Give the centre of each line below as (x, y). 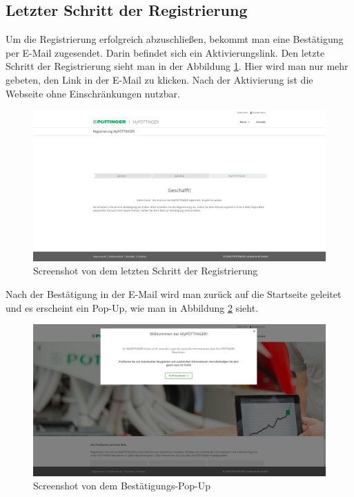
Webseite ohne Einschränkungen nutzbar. (93, 93)
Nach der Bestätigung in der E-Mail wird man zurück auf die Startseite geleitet (174, 293)
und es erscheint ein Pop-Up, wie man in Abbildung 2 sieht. (132, 307)
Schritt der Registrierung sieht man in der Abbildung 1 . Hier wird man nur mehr (177, 66)
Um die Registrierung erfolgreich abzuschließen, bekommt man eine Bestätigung (175, 39)
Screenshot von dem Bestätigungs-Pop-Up (122, 486)
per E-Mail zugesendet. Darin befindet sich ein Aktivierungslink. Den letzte (165, 52)
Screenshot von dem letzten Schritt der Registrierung (146, 271)
